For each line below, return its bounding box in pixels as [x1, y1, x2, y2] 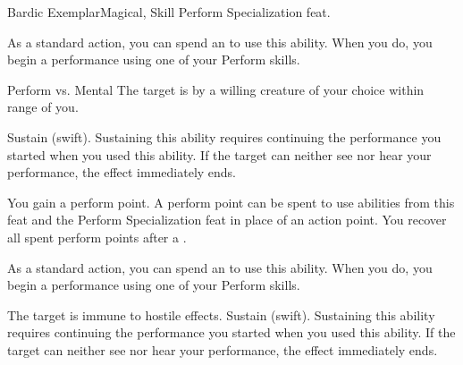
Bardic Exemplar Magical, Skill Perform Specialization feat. [7, 3, 331, 21]
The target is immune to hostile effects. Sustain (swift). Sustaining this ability [7, 305, 435, 324]
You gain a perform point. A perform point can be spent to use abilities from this [7, 192, 455, 211]
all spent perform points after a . [7, 227, 187, 246]
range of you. [7, 98, 79, 116]
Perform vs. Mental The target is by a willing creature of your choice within [7, 80, 425, 98]
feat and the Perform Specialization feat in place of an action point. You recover [7, 210, 447, 229]
